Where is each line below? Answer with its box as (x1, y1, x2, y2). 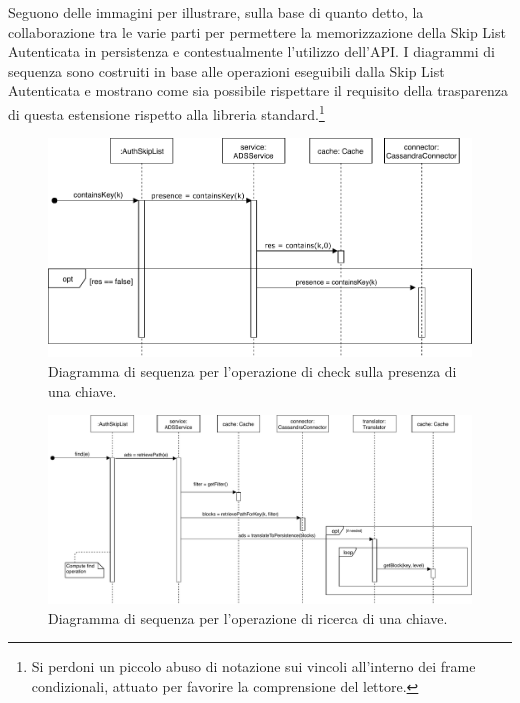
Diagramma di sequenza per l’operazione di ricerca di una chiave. (48, 607, 448, 628)
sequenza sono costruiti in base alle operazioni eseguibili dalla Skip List (8, 60, 445, 81)
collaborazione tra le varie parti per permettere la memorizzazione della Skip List (8, 21, 506, 42)
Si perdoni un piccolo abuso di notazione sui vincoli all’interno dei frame (31, 656, 476, 677)
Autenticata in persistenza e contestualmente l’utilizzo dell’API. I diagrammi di (8, 41, 495, 62)
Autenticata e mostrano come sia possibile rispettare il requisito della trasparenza (8, 80, 509, 101)
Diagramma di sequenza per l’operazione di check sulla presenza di (48, 361, 457, 382)
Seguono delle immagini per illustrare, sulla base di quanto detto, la (8, 2, 424, 22)
